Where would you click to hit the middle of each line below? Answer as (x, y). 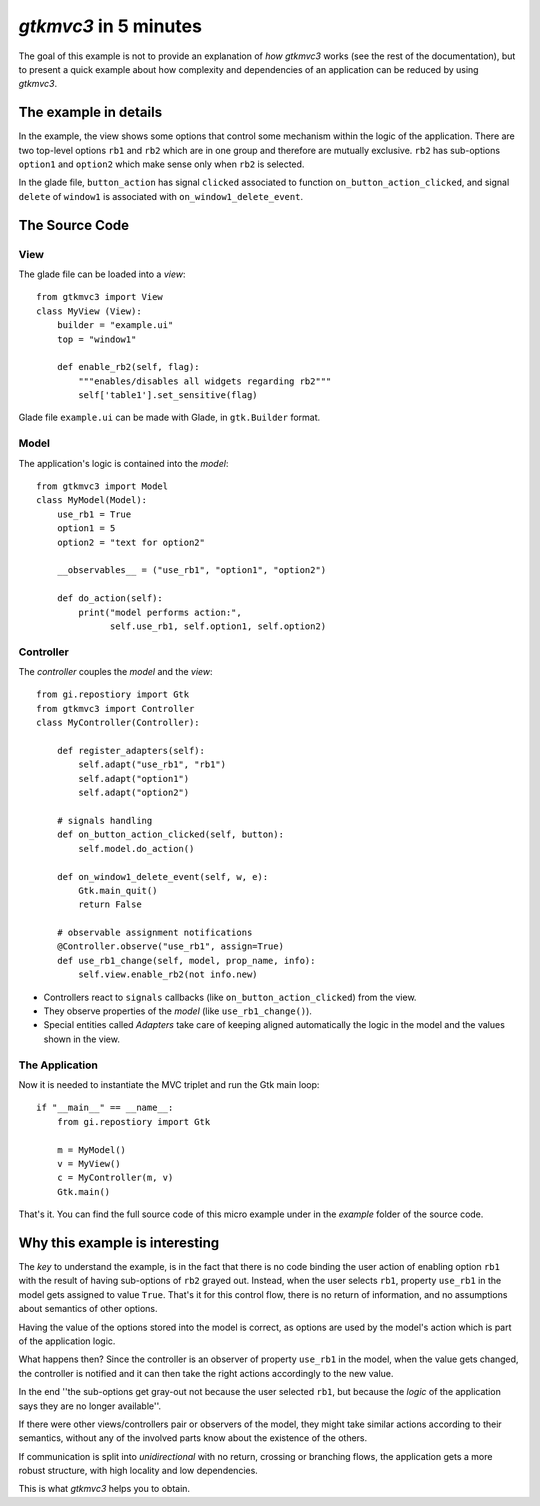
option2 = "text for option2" (130, 542)
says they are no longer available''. (90, 1406)
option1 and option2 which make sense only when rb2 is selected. (161, 164)
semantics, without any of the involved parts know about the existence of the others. (193, 1438)
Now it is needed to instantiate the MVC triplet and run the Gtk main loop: (169, 1084)
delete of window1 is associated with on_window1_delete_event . (161, 196)
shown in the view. (81, 1039)
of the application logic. (67, 1341)
